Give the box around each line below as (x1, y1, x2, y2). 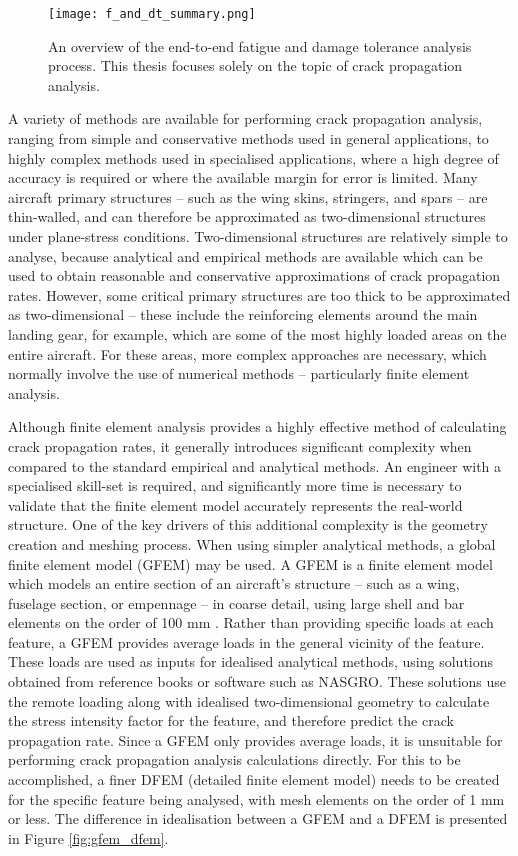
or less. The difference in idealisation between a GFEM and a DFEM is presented (8, 808, 508, 829)
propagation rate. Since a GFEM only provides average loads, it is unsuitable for (8, 729, 503, 750)
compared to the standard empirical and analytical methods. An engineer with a (8, 455, 502, 476)
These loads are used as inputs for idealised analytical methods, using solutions (8, 651, 494, 672)
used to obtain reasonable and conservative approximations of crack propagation (8, 265, 501, 286)
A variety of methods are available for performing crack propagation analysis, (8, 108, 483, 129)
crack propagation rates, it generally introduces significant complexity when (8, 435, 472, 456)
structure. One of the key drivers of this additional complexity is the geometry (8, 514, 489, 535)
